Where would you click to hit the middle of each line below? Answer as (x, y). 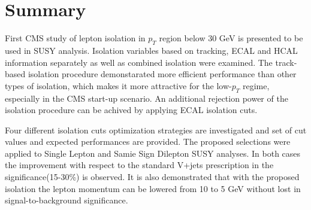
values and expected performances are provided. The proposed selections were (148, 141)
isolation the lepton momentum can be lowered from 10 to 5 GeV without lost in (153, 188)
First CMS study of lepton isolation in (75, 38)
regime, (256, 85)
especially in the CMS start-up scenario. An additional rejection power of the (147, 98)
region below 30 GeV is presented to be (231, 38)
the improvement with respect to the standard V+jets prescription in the (139, 165)
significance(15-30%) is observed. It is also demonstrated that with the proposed (152, 177)
